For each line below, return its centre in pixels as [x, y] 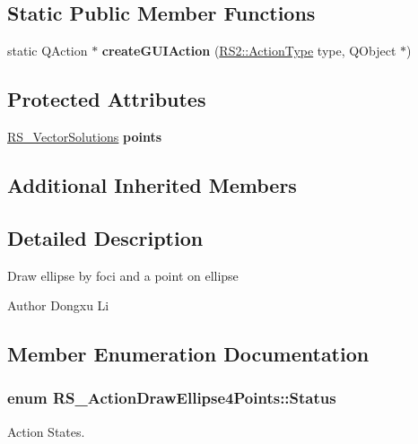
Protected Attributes [107, 99]
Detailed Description [105, 237]
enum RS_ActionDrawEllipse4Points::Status [172, 398]
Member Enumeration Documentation [188, 354]
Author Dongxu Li [58, 305]
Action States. [46, 431]
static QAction [48, 51]
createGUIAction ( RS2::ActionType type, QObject [249, 51]
